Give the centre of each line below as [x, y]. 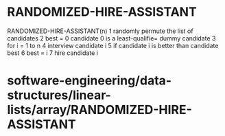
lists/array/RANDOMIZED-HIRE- [99, 110]
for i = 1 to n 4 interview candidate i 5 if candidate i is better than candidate [113, 45]
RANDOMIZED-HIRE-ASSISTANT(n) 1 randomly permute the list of [100, 31]
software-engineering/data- [90, 81]
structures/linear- [59, 95]
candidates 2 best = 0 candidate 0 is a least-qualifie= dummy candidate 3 [111, 38]
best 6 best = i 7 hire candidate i [52, 53]
